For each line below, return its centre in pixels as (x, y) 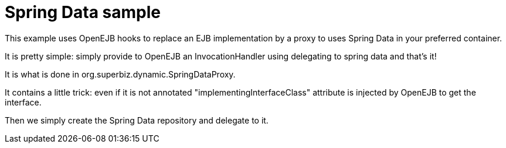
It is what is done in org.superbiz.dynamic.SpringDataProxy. (120, 74)
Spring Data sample (83, 12)
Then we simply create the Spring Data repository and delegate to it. (137, 120)
